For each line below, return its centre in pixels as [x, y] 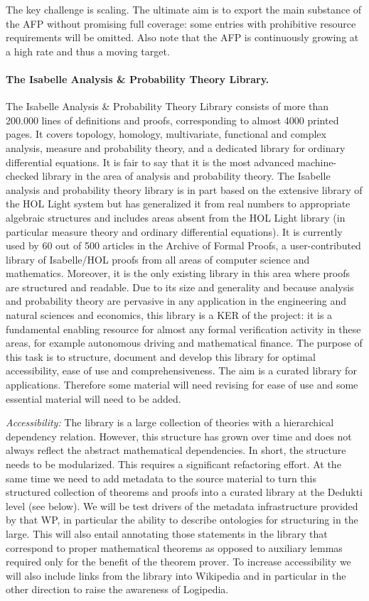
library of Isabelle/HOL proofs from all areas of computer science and [158, 259]
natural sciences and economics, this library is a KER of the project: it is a [169, 315]
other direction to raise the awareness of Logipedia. [117, 589]
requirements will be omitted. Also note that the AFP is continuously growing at [182, 37]
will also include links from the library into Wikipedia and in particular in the [176, 575]
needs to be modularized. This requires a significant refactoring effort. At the [173, 464]
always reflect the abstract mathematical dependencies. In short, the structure [176, 450]
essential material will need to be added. [93, 398]
